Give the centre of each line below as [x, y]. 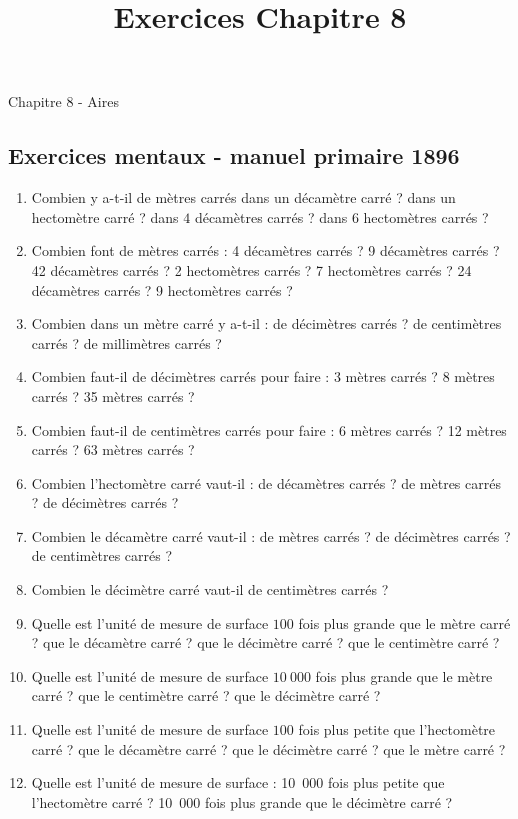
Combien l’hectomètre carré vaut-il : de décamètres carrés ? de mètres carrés [266, 482]
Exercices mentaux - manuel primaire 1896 [234, 155]
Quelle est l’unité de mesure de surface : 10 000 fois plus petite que [238, 782]
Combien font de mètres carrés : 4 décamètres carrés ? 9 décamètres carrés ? [265, 250]
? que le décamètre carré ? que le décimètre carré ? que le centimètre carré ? [265, 642]
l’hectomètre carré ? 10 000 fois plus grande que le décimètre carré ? [242, 801]
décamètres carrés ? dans [271, 216]
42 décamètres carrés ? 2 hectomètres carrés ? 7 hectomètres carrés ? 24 [251, 269]
